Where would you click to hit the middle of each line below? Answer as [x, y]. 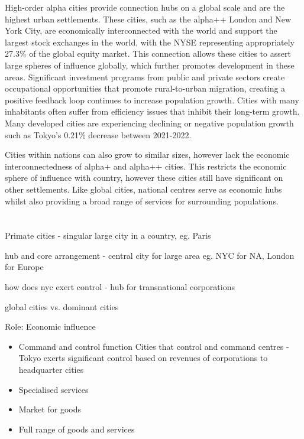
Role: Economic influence [50, 326]
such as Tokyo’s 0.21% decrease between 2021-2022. [98, 134]
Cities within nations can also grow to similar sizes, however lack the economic [147, 155]
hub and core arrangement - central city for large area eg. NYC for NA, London [150, 255]
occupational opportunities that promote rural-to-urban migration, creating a [145, 88]
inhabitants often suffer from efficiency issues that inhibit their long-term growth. [152, 111]
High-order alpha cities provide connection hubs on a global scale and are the [145, 7]
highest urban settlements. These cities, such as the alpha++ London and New [148, 19]
